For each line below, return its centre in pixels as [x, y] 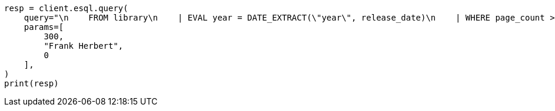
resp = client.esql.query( [66, 8]
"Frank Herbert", [84, 46]
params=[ [44, 27]
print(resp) [31, 83]
